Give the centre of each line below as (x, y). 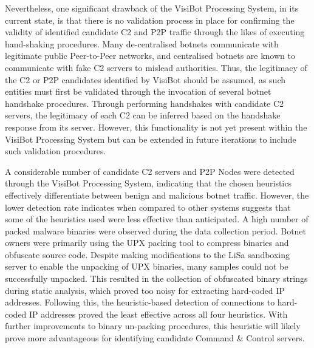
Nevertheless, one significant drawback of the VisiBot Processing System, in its (152, 8)
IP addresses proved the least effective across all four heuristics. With (159, 314)
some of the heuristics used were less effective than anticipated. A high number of (157, 219)
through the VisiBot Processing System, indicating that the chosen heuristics (148, 183)
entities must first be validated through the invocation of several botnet (138, 91)
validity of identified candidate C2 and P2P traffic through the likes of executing (155, 32)
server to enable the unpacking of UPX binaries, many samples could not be (147, 266)
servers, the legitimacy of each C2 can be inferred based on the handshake (143, 115)
